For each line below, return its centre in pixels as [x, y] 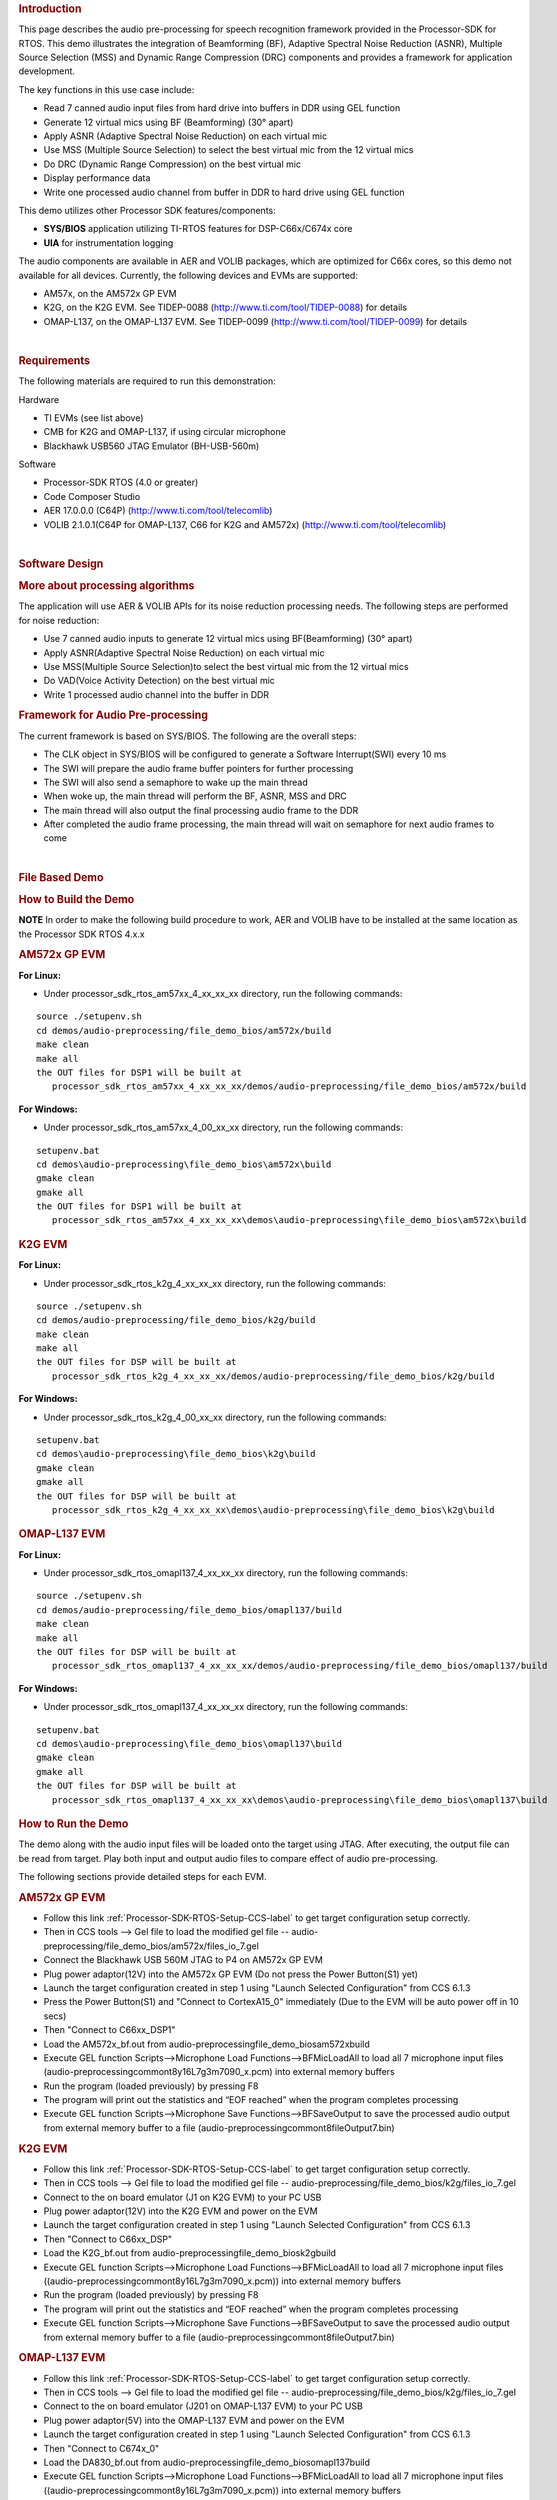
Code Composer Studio [92, 496]
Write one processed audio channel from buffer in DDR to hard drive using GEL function [224, 192]
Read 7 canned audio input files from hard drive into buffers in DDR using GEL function [222, 108]
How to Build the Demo [76, 899]
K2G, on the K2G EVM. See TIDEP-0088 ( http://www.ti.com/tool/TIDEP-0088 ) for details [225, 307]
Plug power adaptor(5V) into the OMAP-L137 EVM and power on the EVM [194, 2420]
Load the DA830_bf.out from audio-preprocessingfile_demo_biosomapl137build [206, 2462]
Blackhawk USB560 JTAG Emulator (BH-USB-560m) [151, 446]
